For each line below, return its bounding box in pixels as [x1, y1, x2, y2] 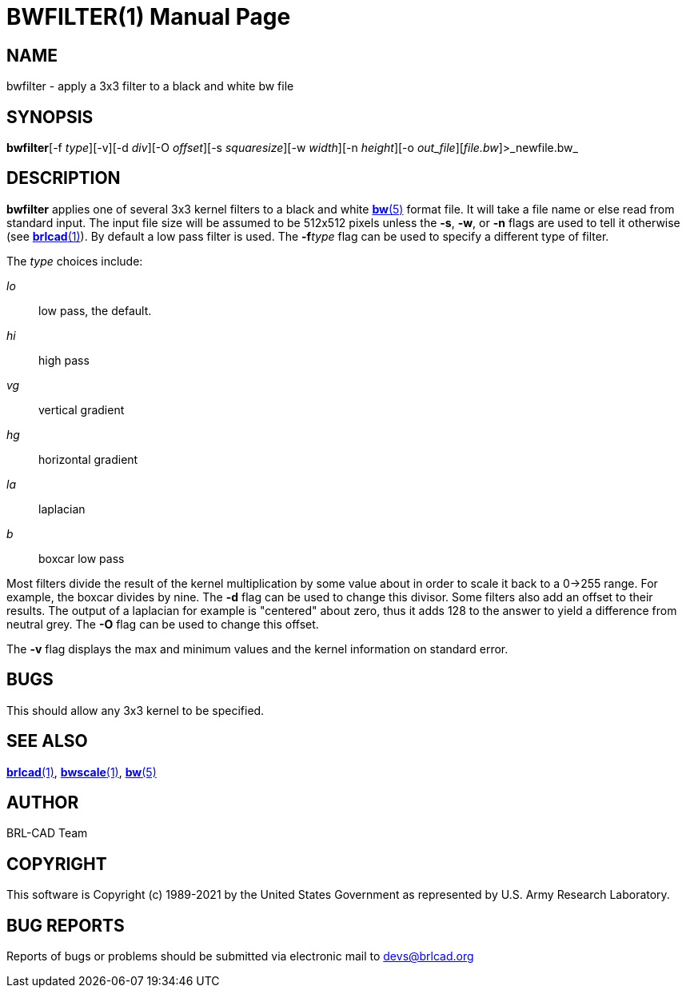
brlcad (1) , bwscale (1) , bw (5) [6, 764, 157, 779]
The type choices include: [6, 253, 143, 268]
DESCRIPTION [6, 168, 121, 189]
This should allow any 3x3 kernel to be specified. [6, 703, 265, 717]
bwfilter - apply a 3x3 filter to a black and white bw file [6, 79, 294, 94]
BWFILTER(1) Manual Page [6, 3, 291, 30]
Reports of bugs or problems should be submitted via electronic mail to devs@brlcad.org [6, 949, 474, 964]
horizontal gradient [38, 452, 138, 466]
